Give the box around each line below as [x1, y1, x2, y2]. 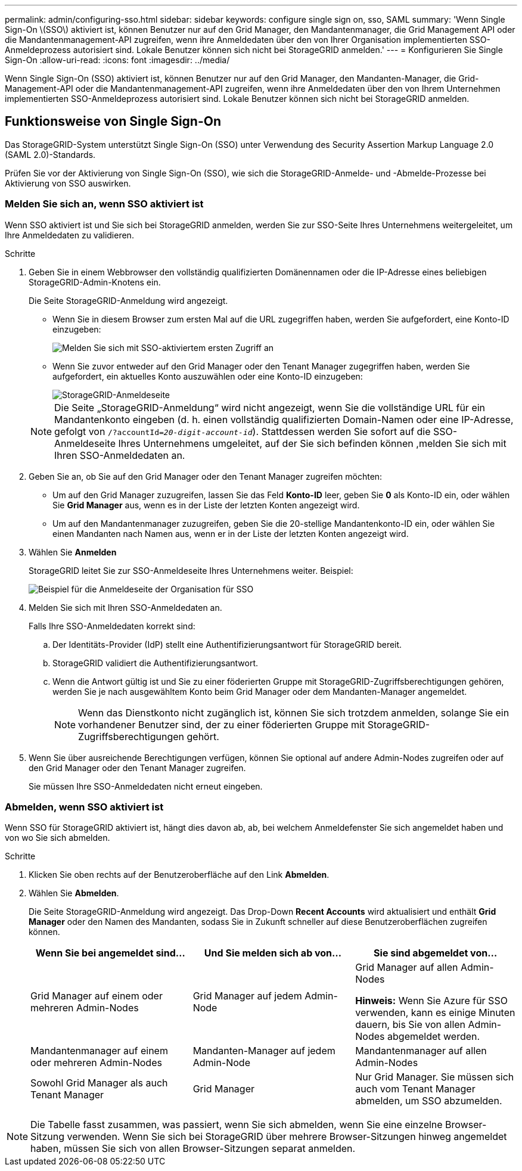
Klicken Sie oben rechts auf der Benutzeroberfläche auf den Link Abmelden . [29, 869, 330, 880]
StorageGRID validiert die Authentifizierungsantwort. [52, 657, 259, 668]
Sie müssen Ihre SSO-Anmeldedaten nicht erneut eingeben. [29, 781, 263, 791]
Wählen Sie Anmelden [29, 546, 117, 557]
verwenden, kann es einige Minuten [355, 1007, 515, 1019]
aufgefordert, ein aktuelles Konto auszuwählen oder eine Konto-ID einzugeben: [52, 371, 363, 381]
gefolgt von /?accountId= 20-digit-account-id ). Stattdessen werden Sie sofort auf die [54, 425, 431, 437]
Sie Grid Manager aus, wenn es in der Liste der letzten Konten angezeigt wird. [52, 499, 360, 510]
